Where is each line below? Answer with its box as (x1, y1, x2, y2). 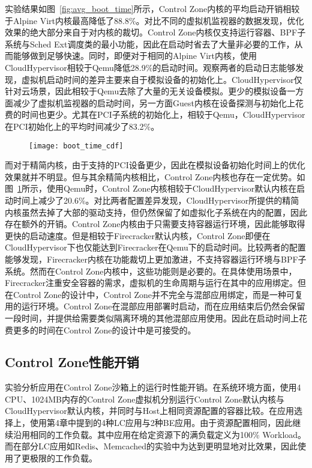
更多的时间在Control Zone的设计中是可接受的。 (13, 323, 196, 336)
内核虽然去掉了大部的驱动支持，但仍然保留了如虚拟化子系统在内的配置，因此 (5, 205, 307, 218)
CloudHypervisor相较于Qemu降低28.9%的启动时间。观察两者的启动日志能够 (5, 61, 296, 73)
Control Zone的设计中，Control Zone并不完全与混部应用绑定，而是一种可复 (13, 288, 304, 300)
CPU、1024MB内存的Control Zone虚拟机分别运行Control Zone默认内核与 (5, 392, 284, 405)
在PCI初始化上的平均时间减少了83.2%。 (5, 120, 160, 132)
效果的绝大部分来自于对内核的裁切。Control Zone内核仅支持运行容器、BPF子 (5, 26, 306, 38)
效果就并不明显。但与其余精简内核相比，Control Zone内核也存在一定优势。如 (5, 170, 305, 183)
